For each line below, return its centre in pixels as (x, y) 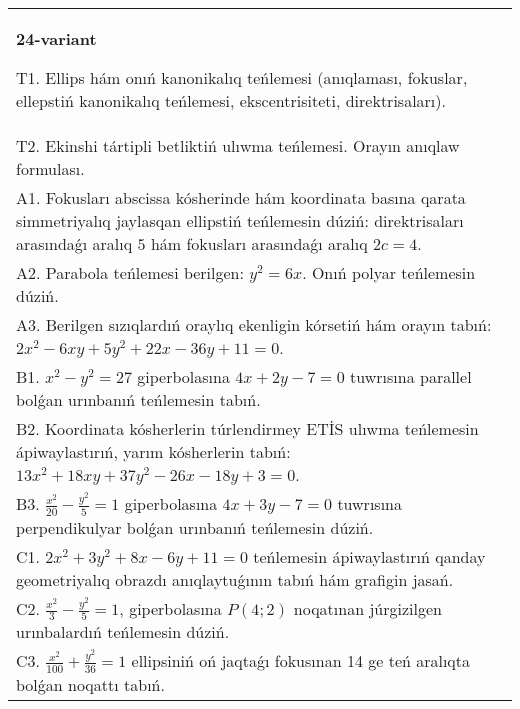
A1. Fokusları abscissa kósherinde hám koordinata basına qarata (241, 197)
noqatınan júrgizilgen (367, 608)
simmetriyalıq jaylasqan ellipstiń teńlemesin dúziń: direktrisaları (240, 220)
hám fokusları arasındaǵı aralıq (259, 243)
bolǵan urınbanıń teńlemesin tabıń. (138, 399)
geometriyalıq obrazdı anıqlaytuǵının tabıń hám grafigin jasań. (235, 579)
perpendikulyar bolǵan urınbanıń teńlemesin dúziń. (195, 527)
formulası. (50, 168)
